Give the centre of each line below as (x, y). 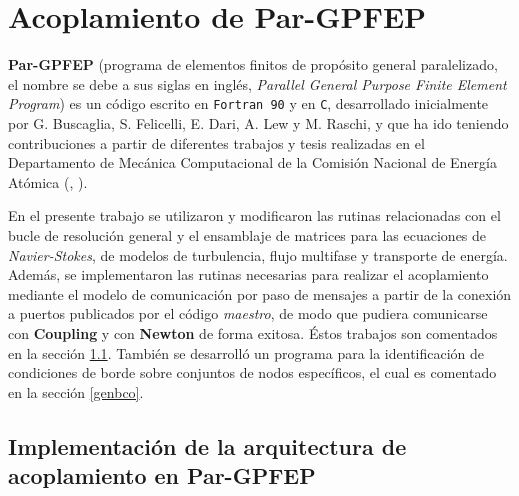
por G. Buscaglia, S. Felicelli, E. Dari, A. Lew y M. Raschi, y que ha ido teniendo (258, 122)
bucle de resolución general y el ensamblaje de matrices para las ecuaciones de (247, 234)
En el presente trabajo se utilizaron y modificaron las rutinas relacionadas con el (254, 215)
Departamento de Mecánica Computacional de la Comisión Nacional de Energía (252, 162)
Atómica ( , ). (48, 181)
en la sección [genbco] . (76, 391)
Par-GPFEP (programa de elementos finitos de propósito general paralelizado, (253, 64)
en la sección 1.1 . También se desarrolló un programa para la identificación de (246, 352)
